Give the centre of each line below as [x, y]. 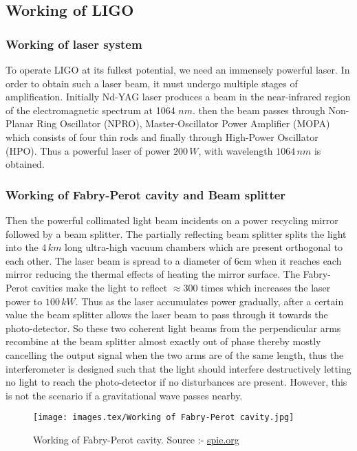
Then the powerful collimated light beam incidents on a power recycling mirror [172, 220]
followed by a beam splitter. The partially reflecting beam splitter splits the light [176, 233]
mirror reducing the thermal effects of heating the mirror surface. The [153, 274]
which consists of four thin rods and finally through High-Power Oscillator [162, 136]
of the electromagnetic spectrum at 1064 [90, 110]
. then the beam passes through [259, 110]
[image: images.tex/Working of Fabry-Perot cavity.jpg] [164, 418]
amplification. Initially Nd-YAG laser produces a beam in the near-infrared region [178, 97]
